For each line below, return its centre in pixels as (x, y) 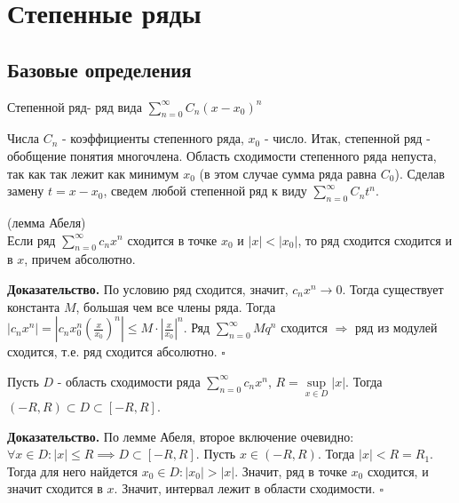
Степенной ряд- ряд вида (75, 106)
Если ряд (32, 240)
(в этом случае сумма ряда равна (288, 173)
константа (34, 306)
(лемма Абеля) (47, 222)
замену (26, 191)
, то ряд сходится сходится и (375, 240)
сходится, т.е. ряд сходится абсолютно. (112, 351)
